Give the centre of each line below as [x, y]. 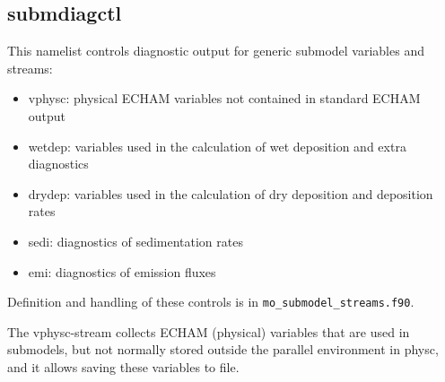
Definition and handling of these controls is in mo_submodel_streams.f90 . [211, 302]
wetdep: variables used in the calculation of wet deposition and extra [217, 146]
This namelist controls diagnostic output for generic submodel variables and [216, 51]
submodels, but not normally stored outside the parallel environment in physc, [223, 349]
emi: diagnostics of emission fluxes [122, 271]
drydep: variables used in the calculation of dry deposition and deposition [231, 193]
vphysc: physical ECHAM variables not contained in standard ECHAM [224, 98]
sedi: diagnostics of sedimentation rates [135, 241]
